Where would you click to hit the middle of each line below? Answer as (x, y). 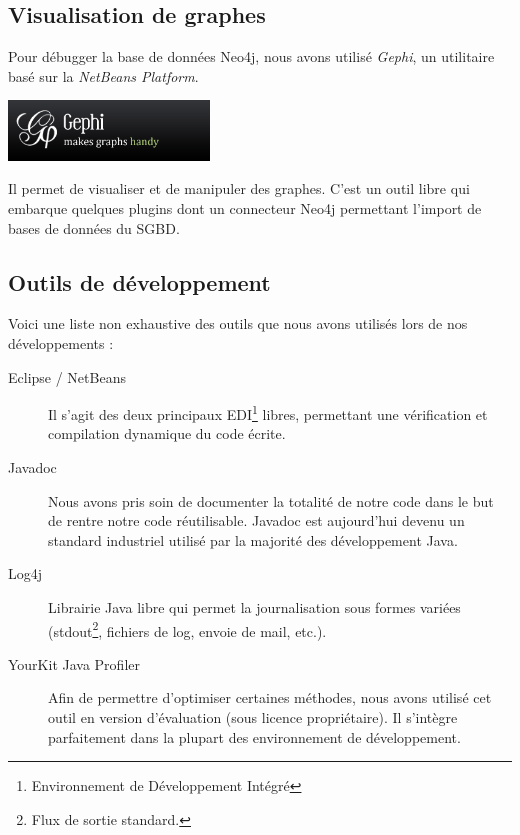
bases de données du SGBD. (94, 227)
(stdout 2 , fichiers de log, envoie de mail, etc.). (187, 629)
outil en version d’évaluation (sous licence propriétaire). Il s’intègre (253, 716)
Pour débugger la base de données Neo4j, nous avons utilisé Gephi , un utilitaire (251, 56)
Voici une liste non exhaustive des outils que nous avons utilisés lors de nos (238, 323)
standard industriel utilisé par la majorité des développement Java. (253, 539)
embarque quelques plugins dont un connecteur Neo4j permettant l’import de (245, 207)
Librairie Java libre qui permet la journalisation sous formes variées (254, 606)
